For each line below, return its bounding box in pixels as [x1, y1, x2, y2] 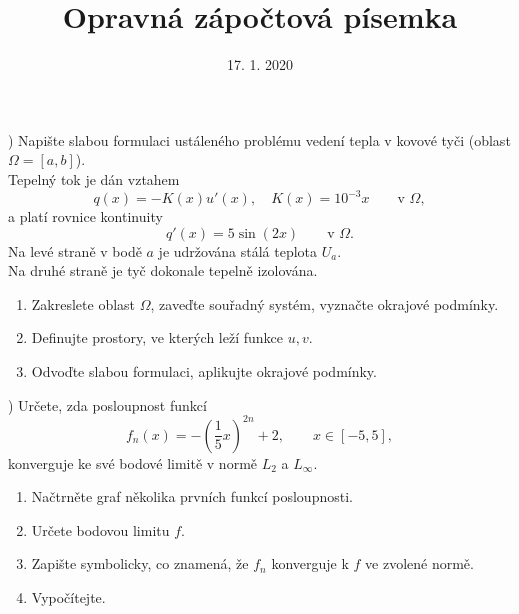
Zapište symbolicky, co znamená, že [31, 553, 249, 574]
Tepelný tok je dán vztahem [8, 168, 180, 189]
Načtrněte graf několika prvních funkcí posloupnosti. [31, 486, 353, 507]
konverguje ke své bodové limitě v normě [8, 452, 258, 473]
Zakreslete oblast [31, 293, 136, 314]
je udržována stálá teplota [158, 240, 318, 261]
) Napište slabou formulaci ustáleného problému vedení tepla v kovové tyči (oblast [8, 129, 511, 150]
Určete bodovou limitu [31, 519, 170, 540]
